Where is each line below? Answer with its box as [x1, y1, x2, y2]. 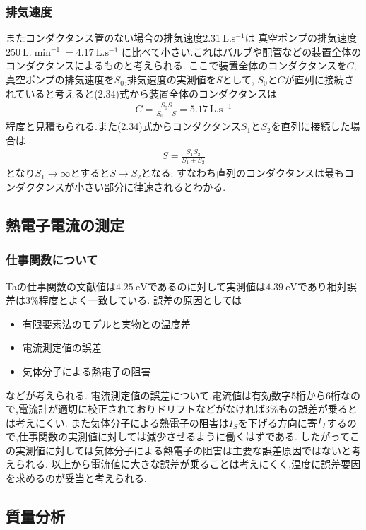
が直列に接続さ [284, 72, 354, 86]
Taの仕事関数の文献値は [6, 278, 116, 293]
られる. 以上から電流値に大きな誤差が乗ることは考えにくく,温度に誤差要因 [15, 457, 361, 471]
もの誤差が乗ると [278, 401, 358, 416]
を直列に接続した [271, 119, 350, 134]
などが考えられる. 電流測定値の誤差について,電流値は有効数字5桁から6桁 [6, 387, 341, 402]
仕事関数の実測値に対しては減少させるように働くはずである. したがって [18, 429, 350, 444]
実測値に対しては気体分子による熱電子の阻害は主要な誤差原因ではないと [15, 442, 351, 457]
